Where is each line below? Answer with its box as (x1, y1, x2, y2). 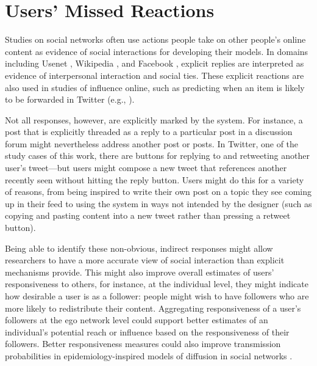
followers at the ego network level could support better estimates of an (5, 313, 268, 326)
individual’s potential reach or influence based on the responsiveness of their (5, 325, 290, 338)
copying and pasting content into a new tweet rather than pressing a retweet (5, 209, 291, 222)
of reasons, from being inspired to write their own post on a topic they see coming (5, 185, 312, 198)
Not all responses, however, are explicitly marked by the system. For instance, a (5, 113, 303, 126)
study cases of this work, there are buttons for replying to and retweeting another (5, 149, 310, 162)
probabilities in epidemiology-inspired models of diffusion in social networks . (5, 349, 293, 362)
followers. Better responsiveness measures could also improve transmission (5, 337, 281, 350)
